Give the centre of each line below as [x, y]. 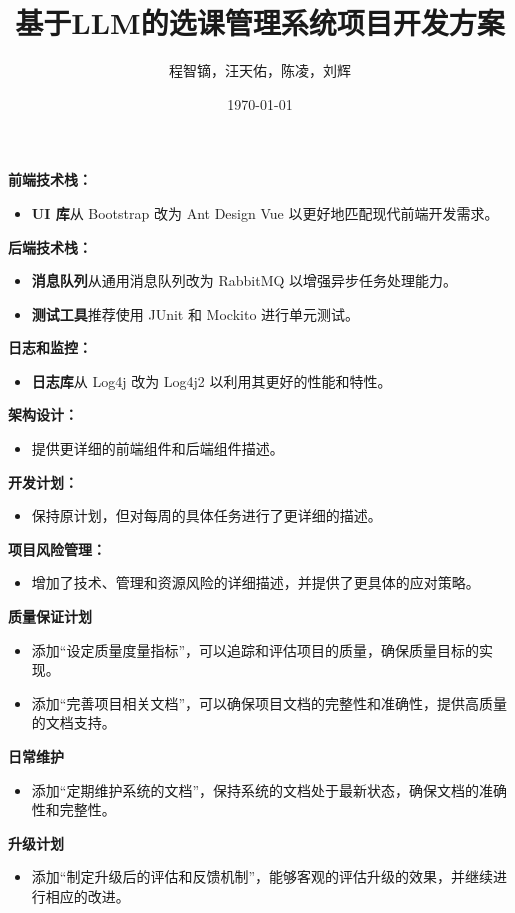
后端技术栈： [50, 246]
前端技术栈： [50, 179]
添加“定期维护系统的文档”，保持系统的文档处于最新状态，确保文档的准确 [269, 789]
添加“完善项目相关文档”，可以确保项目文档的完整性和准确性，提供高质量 [269, 702]
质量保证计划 [50, 616]
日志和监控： [50, 347]
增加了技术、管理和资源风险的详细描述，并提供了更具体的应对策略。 [255, 582]
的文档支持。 [73, 722]
